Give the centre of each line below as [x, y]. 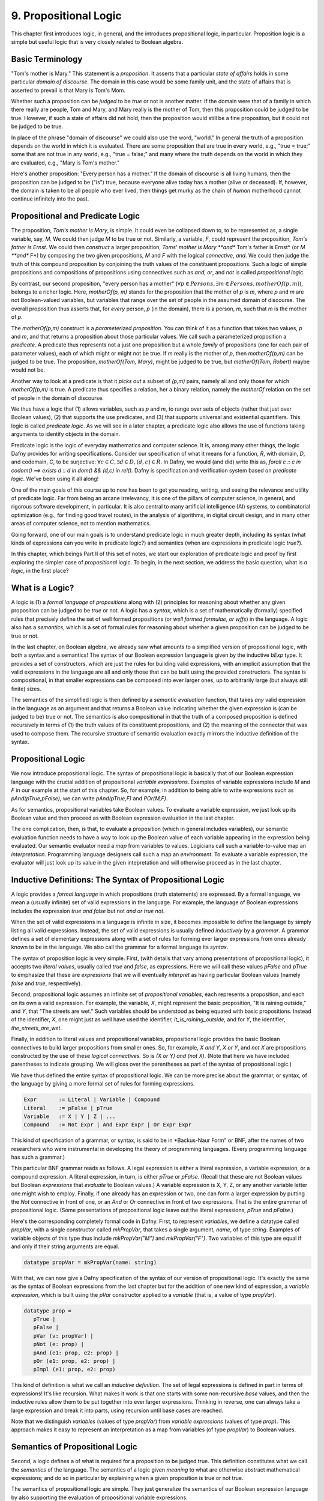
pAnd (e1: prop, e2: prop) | [76, 1353]
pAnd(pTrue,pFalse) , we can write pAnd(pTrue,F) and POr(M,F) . [89, 799]
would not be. [28, 370]
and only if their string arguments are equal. [65, 1246]
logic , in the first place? [40, 571]
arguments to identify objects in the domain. [65, 434]
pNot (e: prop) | [58, 1344]
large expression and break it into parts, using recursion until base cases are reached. [117, 1410]
